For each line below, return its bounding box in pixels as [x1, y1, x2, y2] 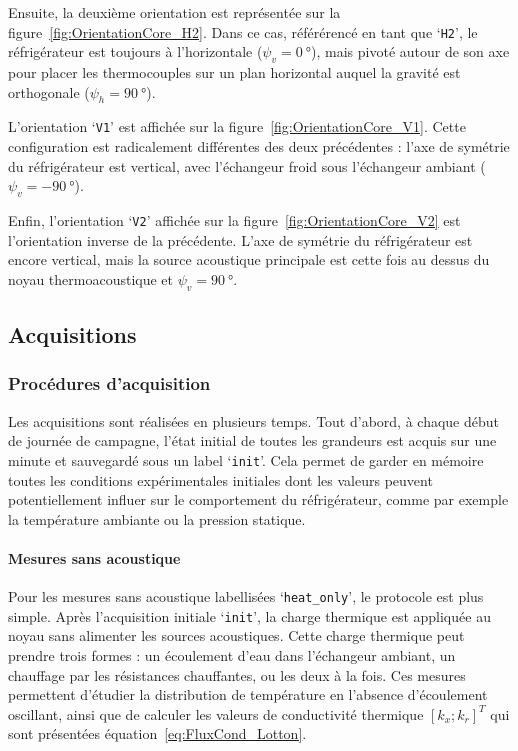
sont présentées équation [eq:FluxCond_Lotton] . [8, 723, 307, 744]
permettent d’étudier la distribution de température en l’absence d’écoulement [8, 684, 488, 705]
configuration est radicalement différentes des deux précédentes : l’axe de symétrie [8, 136, 510, 157]
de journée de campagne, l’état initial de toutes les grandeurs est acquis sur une [8, 430, 497, 451]
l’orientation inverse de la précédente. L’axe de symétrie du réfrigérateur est [8, 229, 473, 250]
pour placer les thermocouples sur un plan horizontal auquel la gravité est [8, 62, 461, 83]
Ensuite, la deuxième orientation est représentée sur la [8, 2, 341, 22]
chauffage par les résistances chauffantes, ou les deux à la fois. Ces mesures [8, 664, 466, 685]
